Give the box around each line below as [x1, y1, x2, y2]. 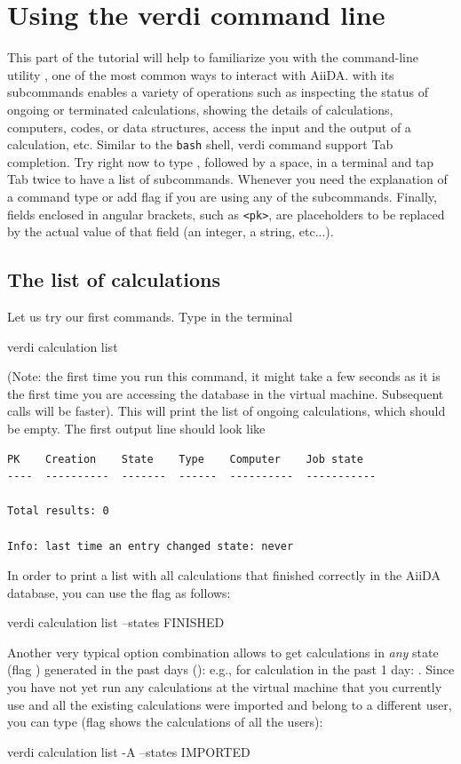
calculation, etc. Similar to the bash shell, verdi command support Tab [7, 135, 393, 154]
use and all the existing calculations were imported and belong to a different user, [7, 695, 452, 713]
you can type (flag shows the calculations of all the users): [7, 712, 323, 731]
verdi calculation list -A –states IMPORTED [7, 742, 250, 760]
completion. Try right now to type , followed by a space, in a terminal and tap [7, 152, 434, 171]
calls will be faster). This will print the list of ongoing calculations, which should [7, 402, 446, 420]
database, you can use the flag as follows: [7, 583, 231, 601]
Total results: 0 [7, 505, 109, 518]
